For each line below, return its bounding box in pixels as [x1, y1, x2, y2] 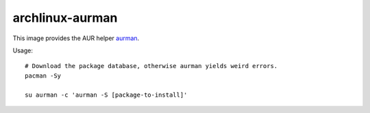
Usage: [12, 46, 34, 54]
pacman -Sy [25, 71, 62, 80]
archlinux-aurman [12, 10, 118, 25]
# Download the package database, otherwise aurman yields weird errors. [25, 62, 278, 70]
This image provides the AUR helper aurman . [12, 34, 140, 42]
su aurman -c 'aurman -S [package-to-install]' [25, 91, 188, 99]
